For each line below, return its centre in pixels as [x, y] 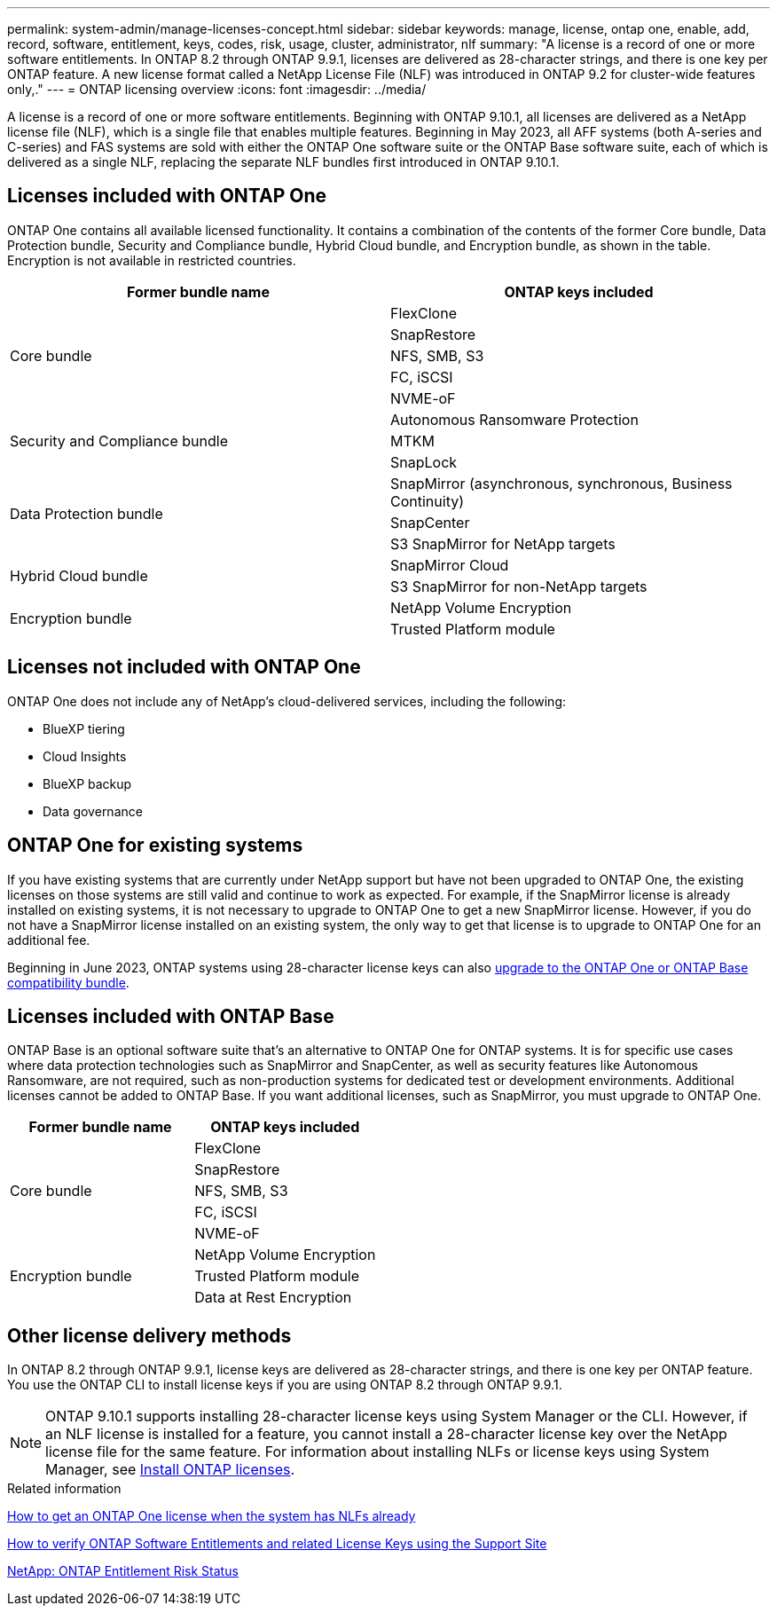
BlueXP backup [87, 783]
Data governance [93, 811]
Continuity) [428, 501]
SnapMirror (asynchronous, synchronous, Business [561, 483]
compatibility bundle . [68, 982]
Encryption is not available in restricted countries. [152, 260]
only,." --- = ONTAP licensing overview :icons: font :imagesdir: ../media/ [217, 89]
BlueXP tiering [84, 728]
